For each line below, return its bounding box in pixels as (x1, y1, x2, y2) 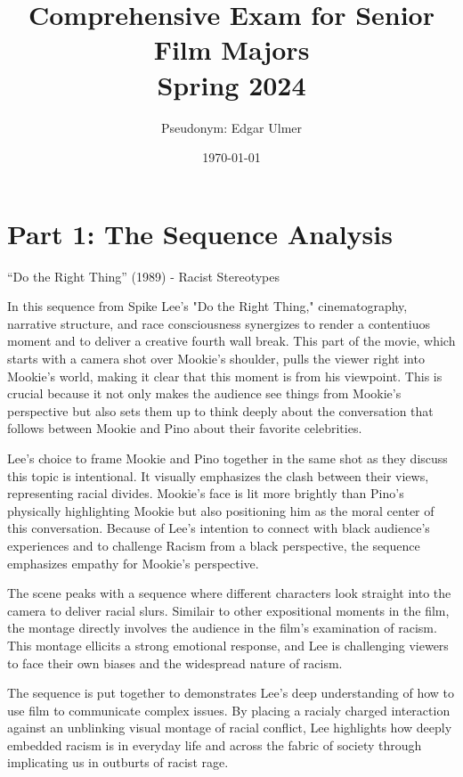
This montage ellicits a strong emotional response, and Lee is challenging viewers (7, 635, 449, 654)
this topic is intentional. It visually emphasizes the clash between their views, (7, 466, 429, 485)
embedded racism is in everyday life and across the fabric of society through (7, 735, 422, 754)
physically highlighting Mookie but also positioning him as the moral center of (7, 501, 435, 519)
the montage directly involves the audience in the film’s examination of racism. (7, 618, 437, 637)
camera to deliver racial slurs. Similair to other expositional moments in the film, (7, 601, 450, 619)
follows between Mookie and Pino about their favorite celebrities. (7, 419, 362, 438)
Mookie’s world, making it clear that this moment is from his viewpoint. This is (7, 366, 443, 385)
